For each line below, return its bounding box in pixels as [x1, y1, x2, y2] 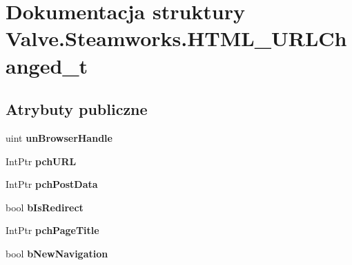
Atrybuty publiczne [6, 98, 148, 120]
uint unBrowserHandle [6, 130, 113, 145]
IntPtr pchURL [6, 153, 77, 168]
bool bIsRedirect [6, 200, 84, 214]
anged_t [6, 51, 88, 79]
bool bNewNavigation [6, 246, 108, 260]
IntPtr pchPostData [6, 177, 98, 191]
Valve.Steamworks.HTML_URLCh [6, 24, 347, 52]
